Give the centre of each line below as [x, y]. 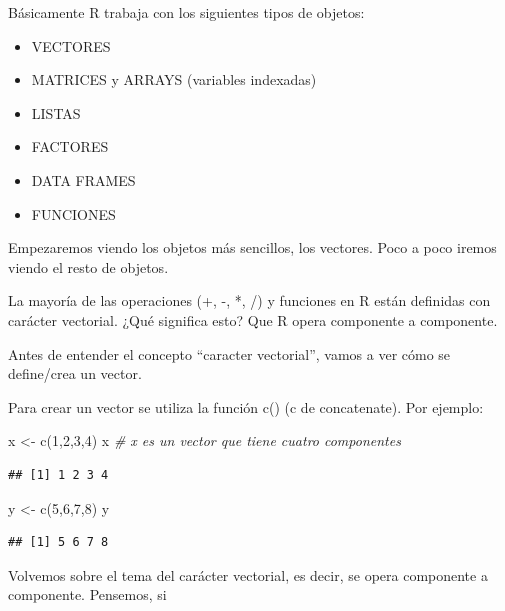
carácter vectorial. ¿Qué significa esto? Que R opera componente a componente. [253, 319]
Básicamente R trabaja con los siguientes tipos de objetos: [186, 12]
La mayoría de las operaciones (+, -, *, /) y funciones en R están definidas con [249, 300]
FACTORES [70, 146]
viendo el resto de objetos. [88, 266]
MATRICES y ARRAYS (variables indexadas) [174, 79]
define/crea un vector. [75, 373]
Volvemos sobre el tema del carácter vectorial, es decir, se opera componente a [248, 574]
